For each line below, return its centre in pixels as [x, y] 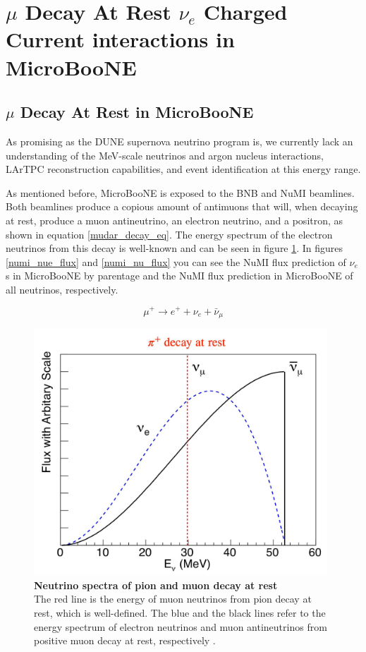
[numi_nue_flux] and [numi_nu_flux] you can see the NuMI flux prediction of [176, 261]
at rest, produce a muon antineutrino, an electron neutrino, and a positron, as [175, 220]
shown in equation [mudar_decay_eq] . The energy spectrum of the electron [169, 234]
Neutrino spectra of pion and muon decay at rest [156, 585]
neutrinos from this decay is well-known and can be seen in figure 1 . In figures [175, 248]
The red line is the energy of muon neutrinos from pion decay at [173, 599]
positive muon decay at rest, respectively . [125, 640]
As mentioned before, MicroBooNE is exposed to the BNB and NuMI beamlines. [180, 192]
